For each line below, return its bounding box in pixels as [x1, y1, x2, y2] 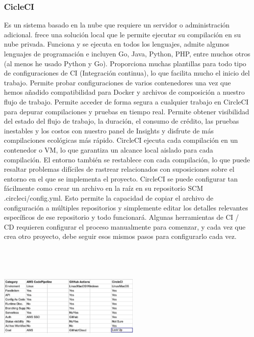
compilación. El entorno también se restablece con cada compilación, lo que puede [4, 154, 250, 164]
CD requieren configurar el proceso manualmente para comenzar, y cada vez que [4, 221, 246, 232]
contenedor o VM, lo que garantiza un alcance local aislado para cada [4, 144, 213, 155]
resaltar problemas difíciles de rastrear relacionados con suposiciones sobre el [4, 164, 234, 174]
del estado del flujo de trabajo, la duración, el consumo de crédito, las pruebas [4, 116, 239, 126]
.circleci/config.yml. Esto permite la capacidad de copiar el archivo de [4, 192, 214, 203]
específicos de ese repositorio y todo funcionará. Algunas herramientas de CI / [4, 212, 239, 222]
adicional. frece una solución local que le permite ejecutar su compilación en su [4, 29, 241, 39]
